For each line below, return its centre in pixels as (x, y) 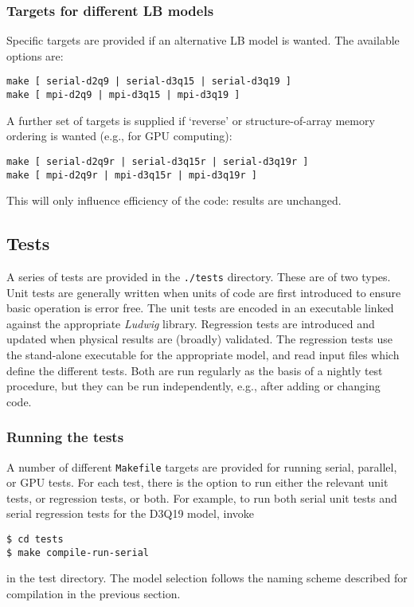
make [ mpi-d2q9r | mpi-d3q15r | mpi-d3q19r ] (132, 175)
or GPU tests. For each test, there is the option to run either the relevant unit (197, 482)
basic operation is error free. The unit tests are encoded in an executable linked (200, 308)
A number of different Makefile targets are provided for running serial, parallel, (202, 466)
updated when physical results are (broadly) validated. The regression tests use (199, 339)
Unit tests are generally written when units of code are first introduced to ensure (204, 292)
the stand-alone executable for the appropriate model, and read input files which (203, 355)
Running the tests (65, 437)
